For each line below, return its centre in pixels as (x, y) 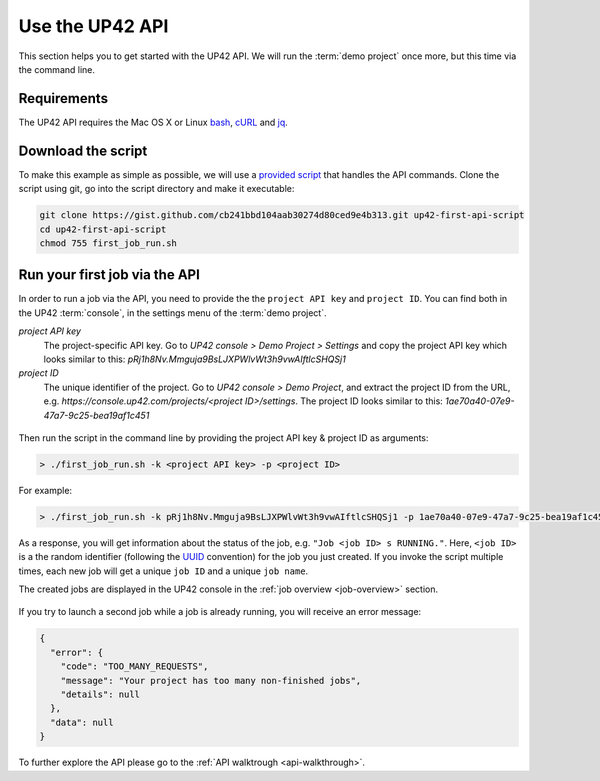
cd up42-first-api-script (103, 229)
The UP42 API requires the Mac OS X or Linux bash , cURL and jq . (153, 122)
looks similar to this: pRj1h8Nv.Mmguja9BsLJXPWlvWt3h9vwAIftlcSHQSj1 (195, 359)
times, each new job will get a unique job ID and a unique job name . (163, 571)
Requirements (63, 98)
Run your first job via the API (109, 275)
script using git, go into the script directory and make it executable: (156, 189)
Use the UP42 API (93, 26)
